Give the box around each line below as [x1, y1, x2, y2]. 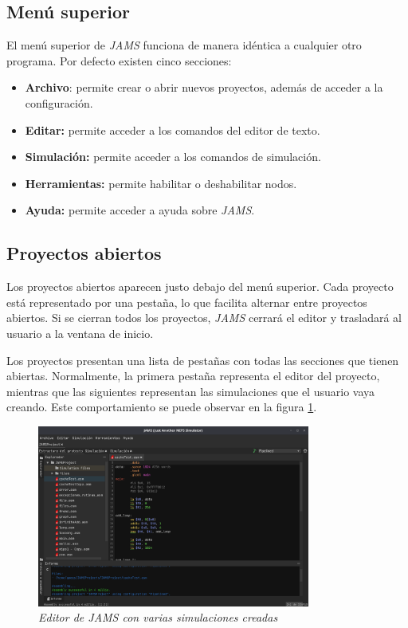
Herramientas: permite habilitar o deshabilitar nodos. [25, 175, 297, 191]
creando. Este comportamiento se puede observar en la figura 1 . [6, 398, 317, 415]
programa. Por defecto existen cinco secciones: [6, 52, 232, 69]
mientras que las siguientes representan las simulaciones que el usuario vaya [6, 383, 375, 399]
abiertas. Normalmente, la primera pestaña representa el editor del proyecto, [6, 367, 380, 384]
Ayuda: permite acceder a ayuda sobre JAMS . [25, 202, 255, 218]
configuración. [25, 94, 93, 111]
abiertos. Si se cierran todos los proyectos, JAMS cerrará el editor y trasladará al [6, 309, 402, 326]
